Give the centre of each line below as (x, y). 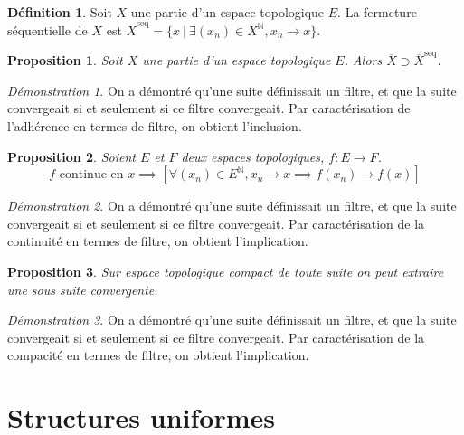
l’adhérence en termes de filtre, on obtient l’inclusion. (155, 125)
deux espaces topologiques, (253, 156)
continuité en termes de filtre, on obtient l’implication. (158, 241)
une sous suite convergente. (83, 289)
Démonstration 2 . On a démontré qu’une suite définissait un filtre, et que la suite (232, 206)
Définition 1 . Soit (60, 12)
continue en (91, 175)
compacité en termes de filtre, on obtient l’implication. (158, 355)
